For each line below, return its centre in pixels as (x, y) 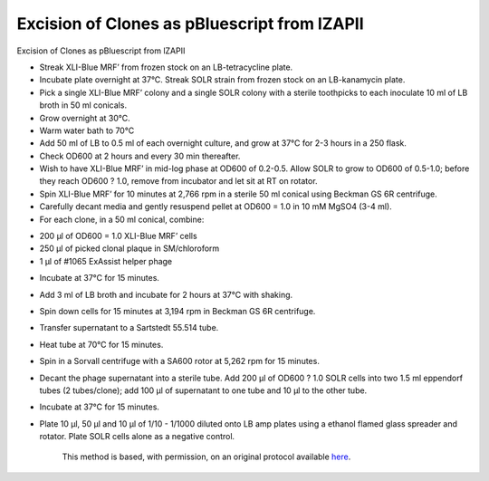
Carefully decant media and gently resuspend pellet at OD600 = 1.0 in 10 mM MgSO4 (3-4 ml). (216, 207)
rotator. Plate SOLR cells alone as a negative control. (137, 437)
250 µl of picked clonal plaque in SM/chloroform (129, 248)
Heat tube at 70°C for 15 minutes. (101, 344)
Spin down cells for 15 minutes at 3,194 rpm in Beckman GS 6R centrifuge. (177, 311)
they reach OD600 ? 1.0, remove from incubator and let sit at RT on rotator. (178, 181)
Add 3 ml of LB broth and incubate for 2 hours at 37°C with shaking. (166, 294)
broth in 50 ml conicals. (83, 105)
